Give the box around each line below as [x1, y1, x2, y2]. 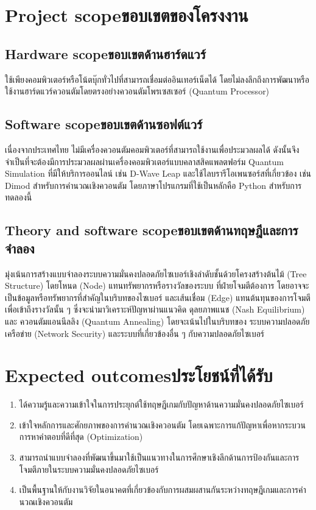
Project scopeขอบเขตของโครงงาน [5, 2, 248, 27]
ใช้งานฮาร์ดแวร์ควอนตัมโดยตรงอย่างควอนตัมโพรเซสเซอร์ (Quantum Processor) [5, 85, 270, 97]
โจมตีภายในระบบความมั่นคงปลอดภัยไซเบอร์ [19, 462, 159, 475]
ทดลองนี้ [5, 191, 32, 204]
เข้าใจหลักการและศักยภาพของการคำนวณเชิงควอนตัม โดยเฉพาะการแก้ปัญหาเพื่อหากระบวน [19, 418, 306, 431]
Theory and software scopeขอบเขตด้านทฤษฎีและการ [5, 221, 298, 239]
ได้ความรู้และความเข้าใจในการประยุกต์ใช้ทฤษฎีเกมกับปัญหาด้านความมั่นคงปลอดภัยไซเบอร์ [19, 398, 304, 411]
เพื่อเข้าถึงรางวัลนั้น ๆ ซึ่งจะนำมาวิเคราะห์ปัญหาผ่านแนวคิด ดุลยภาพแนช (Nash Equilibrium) [5, 303, 305, 316]
